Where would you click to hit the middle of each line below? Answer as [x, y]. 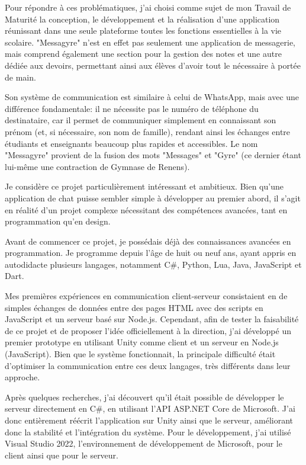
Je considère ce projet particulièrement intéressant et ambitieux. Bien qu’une [144, 186]
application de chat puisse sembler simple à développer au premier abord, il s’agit [153, 198]
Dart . [15, 276]
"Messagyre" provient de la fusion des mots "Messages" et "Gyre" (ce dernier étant [153, 155]
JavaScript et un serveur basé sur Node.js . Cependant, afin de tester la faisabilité [152, 319]
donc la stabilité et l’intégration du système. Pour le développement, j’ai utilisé [148, 432]
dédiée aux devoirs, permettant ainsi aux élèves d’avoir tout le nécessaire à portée [153, 65]
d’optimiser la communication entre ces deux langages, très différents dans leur [148, 365]
